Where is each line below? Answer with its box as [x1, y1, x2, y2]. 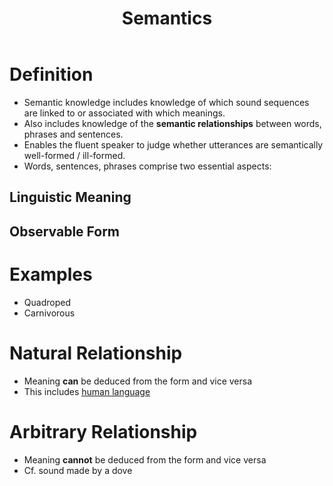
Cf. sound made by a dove [23, 464, 133, 476]
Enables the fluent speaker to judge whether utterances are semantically [23, 138, 324, 151]
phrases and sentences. [23, 128, 124, 140]
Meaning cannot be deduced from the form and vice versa [23, 453, 267, 466]
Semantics [121, 7, 213, 30]
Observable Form [9, 223, 121, 240]
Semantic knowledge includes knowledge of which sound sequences [23, 96, 310, 108]
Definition [9, 63, 94, 86]
